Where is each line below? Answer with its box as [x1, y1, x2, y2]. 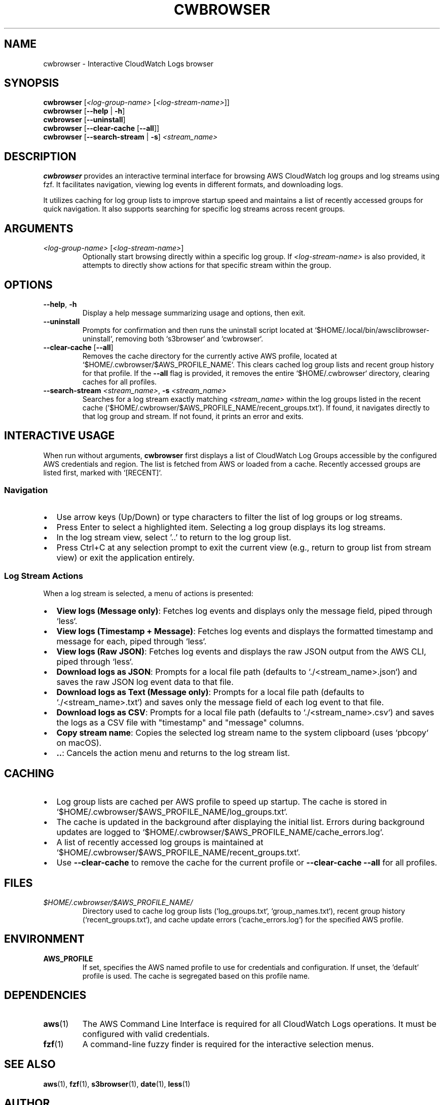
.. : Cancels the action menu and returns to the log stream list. [56, 748, 290, 758]
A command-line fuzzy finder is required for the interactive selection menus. [82, 1039, 374, 1049]
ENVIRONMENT [4, 933, 85, 946]
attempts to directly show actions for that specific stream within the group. [82, 261, 331, 270]
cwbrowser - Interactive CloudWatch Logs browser [43, 59, 214, 68]
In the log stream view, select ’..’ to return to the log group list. [56, 532, 291, 542]
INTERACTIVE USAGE [4, 429, 115, 442]
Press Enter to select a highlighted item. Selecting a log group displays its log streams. [56, 522, 386, 532]
